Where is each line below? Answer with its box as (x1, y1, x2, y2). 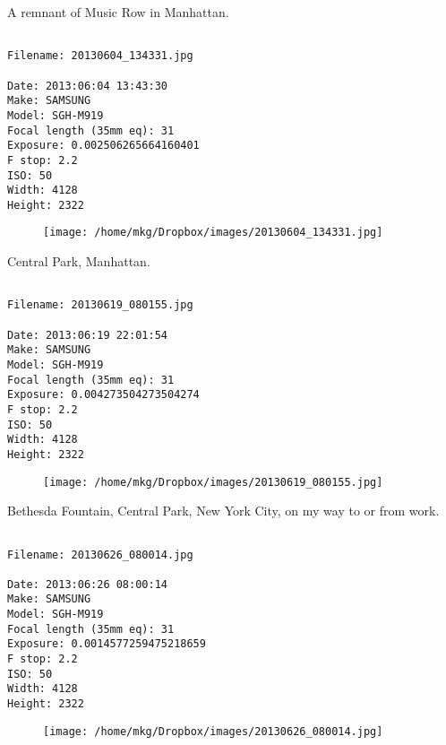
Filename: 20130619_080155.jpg (7, 299, 193, 312)
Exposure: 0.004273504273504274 (7, 388, 200, 402)
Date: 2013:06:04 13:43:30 (7, 79, 167, 92)
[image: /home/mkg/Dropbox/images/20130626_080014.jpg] (43, 724, 383, 738)
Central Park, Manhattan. (7, 252, 150, 271)
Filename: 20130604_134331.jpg (7, 49, 193, 63)
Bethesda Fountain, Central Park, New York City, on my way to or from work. (7, 501, 440, 520)
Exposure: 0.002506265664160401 (7, 139, 200, 152)
